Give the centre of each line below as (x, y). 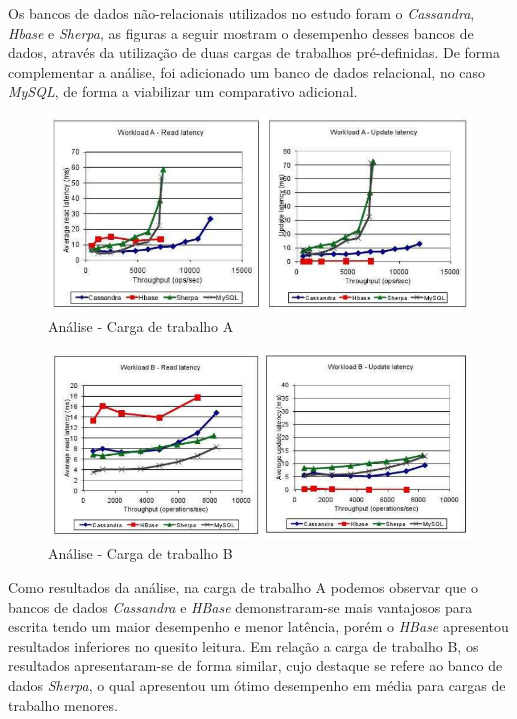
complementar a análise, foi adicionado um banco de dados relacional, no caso (247, 71)
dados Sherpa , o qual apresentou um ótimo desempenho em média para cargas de (257, 685)
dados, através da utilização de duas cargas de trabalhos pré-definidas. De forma (254, 52)
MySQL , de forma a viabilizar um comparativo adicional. (183, 91)
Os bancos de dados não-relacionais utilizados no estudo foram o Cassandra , (241, 13)
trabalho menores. (63, 704)
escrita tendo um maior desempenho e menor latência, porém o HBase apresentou (258, 626)
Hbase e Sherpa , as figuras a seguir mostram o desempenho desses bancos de (241, 32)
